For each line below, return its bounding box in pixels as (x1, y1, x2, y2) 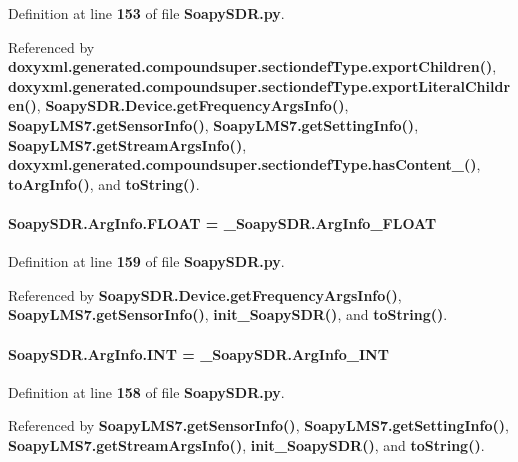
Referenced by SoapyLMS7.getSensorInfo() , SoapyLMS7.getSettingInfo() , (8, 415, 509, 436)
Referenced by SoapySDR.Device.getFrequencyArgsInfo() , (8, 284, 402, 305)
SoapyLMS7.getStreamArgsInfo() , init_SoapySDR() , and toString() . (8, 434, 485, 455)
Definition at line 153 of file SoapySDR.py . (8, 3, 285, 23)
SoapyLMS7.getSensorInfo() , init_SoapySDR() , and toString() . (8, 304, 448, 325)
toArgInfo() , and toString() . (8, 173, 200, 194)
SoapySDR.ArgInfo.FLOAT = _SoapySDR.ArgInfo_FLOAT (8, 212, 437, 233)
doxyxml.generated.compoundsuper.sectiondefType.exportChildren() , (8, 56, 497, 77)
